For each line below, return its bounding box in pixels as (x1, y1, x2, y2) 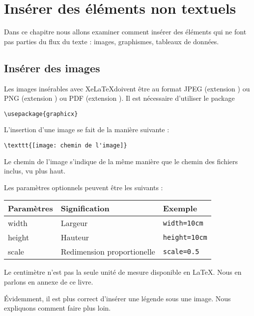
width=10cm (163, 219, 203, 227)
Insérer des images (4, 60, 100, 75)
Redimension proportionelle (60, 246, 155, 258)
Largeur (60, 217, 88, 229)
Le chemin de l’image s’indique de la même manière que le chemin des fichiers (4, 156, 238, 166)
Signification (60, 202, 110, 214)
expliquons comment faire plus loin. (4, 303, 111, 313)
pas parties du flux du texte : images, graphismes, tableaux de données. (4, 36, 219, 46)
